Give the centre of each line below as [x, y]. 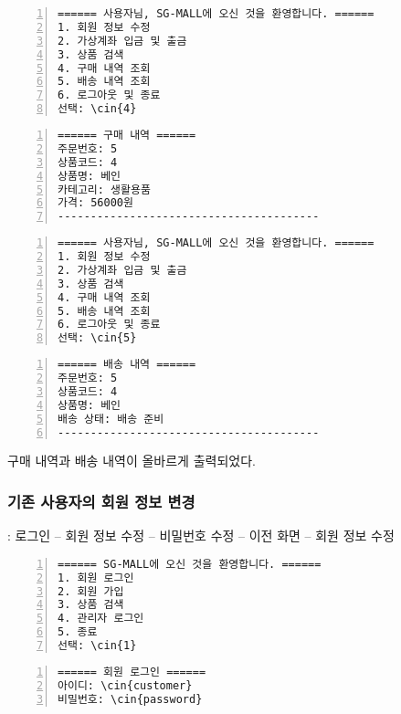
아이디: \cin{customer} [125, 685]
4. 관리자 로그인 [101, 619]
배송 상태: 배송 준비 [111, 419]
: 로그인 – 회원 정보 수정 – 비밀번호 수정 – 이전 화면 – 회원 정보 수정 [201, 535]
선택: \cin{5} [97, 338]
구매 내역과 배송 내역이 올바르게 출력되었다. [132, 461]
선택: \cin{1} [97, 646]
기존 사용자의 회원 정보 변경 [101, 501]
